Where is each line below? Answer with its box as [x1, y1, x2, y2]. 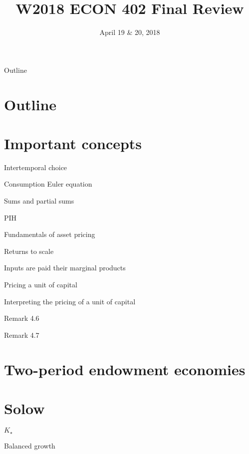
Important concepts [4, 133, 142, 153]
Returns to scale [4, 245, 54, 256]
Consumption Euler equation [4, 179, 92, 189]
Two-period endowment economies [4, 359, 246, 379]
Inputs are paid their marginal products [4, 262, 126, 273]
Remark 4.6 [4, 313, 39, 323]
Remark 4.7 [4, 329, 39, 340]
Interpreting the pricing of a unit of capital [4, 296, 136, 306]
